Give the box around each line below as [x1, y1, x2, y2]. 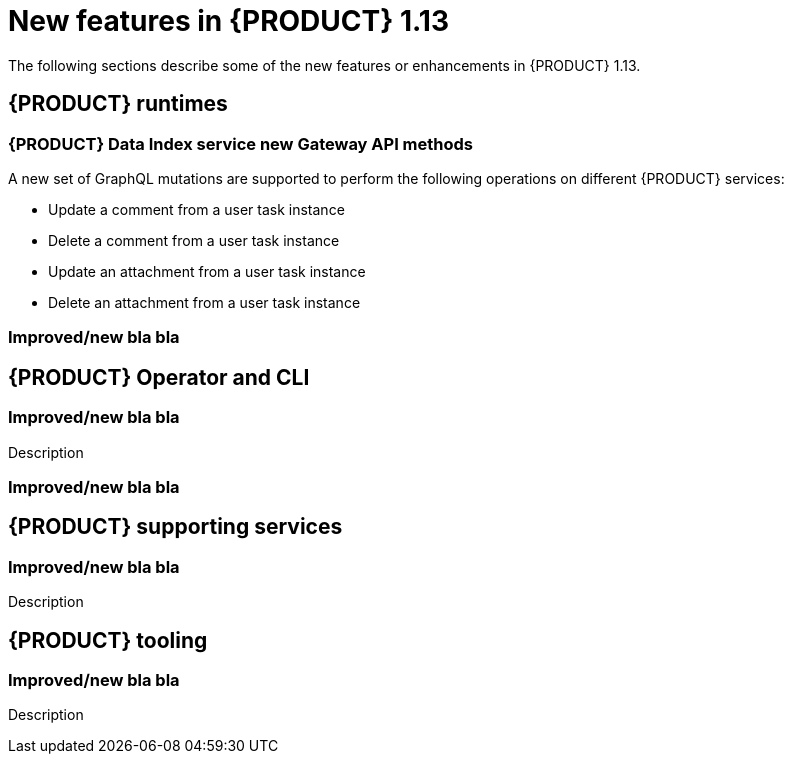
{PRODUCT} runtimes [8, 91, 228, 117]
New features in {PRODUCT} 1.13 [8, 4, 450, 38]
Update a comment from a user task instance [48, 200, 345, 218]
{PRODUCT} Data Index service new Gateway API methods [8, 133, 474, 154]
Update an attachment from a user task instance [48, 262, 366, 280]
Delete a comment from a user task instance [48, 231, 340, 249]
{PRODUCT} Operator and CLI [8, 364, 310, 390]
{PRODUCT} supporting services [8, 514, 343, 540]
